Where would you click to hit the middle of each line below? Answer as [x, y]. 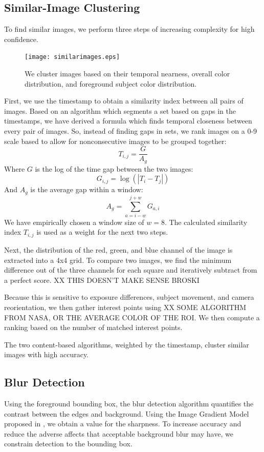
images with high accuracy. [47, 354]
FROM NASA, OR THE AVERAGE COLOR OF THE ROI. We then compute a [132, 317]
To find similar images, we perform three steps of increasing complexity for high [129, 29]
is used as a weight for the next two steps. [102, 232]
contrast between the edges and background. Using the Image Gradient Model [127, 413]
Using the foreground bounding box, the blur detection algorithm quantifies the [129, 404]
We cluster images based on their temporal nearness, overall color [127, 74]
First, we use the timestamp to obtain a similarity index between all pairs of [124, 101]
